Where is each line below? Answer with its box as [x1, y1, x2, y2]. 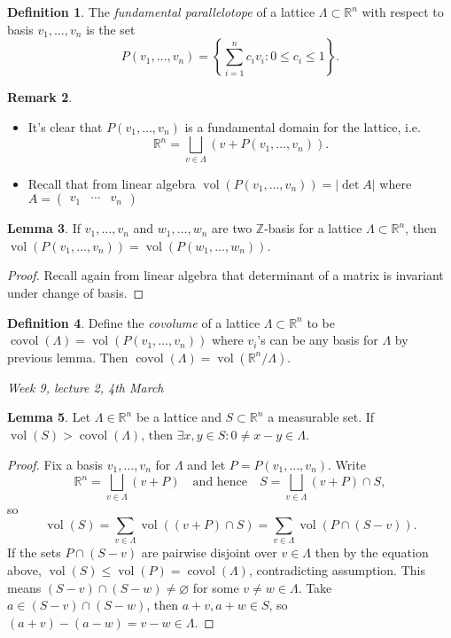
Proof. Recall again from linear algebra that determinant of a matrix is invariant [7, 266, 444, 284]
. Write [328, 455, 366, 473]
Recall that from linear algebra [27, 174, 196, 192]
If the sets [7, 543, 61, 562]
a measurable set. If [268, 408, 375, 426]
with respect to [362, 3, 444, 20]
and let [187, 455, 226, 473]
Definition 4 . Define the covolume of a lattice [7, 313, 260, 331]
